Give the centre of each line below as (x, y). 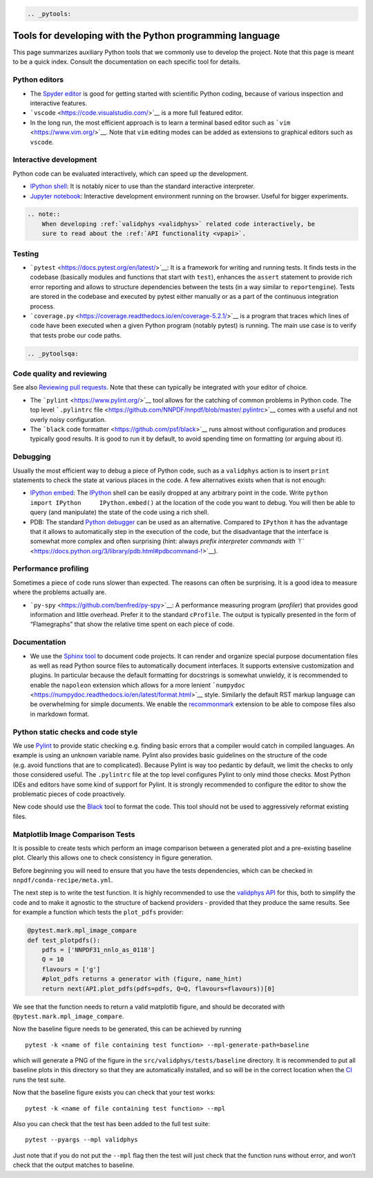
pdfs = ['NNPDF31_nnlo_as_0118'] (98, 950)
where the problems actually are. (60, 592)
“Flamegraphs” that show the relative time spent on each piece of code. (132, 624)
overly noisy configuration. (68, 419)
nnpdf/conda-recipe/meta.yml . (63, 880)
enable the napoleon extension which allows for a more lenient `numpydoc (137, 685)
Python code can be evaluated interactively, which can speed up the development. (131, 174)
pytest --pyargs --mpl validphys (82, 1140)
